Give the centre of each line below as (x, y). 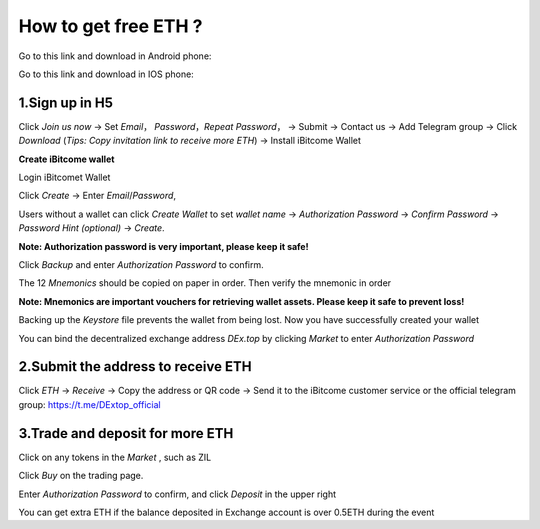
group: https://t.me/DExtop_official (89, 404)
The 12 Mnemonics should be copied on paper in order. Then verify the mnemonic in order (205, 283)
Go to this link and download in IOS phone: (106, 74)
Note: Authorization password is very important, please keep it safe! (163, 246)
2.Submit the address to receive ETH (135, 366)
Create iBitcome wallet (66, 159)
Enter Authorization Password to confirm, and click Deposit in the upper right (177, 494)
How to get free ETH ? (110, 26)
